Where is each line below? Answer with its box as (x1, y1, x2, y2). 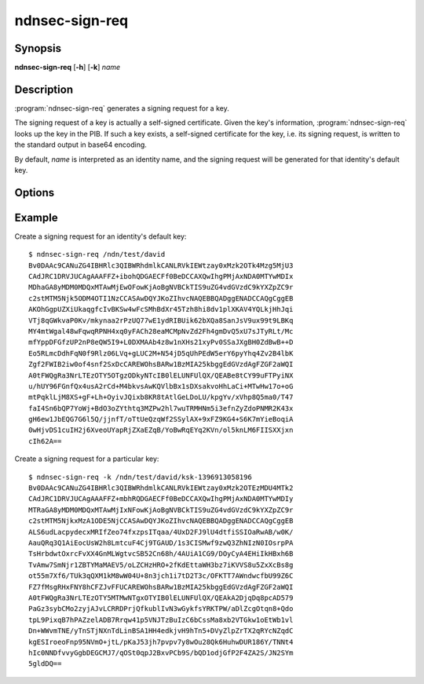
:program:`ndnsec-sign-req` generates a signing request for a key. (14, 103, 229, 113)
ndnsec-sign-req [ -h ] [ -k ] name (14, 63, 121, 72)
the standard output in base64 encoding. (14, 140, 147, 149)
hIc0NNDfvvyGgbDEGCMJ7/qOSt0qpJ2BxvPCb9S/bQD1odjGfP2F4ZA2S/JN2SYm (28, 648, 294, 657)
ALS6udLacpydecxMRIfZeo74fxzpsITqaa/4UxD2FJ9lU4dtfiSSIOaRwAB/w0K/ (28, 527, 294, 536)
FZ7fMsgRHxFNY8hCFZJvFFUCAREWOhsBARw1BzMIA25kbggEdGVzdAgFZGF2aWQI (28, 582, 294, 591)
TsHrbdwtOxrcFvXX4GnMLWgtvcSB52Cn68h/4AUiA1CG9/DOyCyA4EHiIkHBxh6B (28, 550, 294, 558)
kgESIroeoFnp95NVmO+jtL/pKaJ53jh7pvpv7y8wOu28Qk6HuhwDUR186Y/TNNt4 (28, 637, 294, 646)
